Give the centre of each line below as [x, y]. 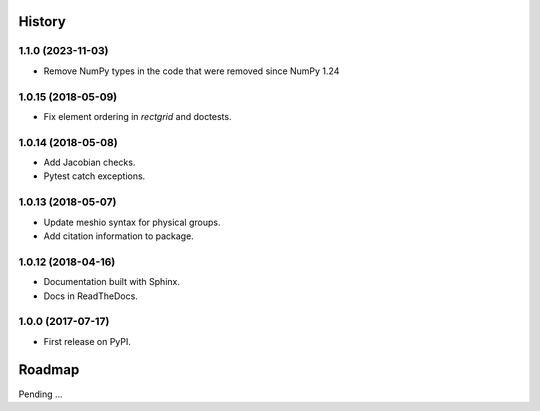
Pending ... [41, 394]
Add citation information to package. [118, 236]
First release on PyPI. [87, 341]
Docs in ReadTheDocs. [91, 296]
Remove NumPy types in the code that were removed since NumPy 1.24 [191, 71]
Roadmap [49, 370]
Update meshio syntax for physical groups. [132, 222]
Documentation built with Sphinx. [111, 282]
